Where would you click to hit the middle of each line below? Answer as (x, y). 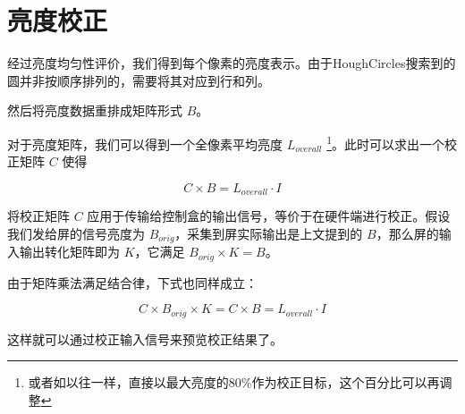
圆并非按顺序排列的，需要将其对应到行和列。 (139, 80)
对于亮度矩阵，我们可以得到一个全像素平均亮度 (145, 144)
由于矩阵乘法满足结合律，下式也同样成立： (132, 282)
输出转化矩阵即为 (69, 252)
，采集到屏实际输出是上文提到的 (269, 233)
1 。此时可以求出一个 (386, 142)
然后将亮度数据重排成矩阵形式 (95, 110)
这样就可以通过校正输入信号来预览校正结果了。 (145, 338)
